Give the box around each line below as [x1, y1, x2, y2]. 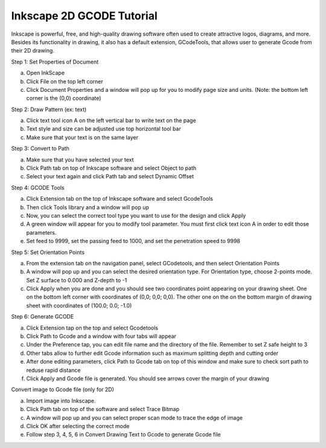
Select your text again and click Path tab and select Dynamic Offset [26, 173, 194, 180]
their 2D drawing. [11, 47, 54, 54]
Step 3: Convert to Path [11, 145, 69, 152]
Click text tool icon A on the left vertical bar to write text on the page [26, 117, 196, 124]
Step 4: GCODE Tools [11, 184, 65, 191]
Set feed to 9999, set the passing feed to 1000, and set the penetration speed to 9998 [26, 238, 241, 245]
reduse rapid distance [26, 366, 81, 374]
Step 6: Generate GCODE [11, 313, 74, 320]
